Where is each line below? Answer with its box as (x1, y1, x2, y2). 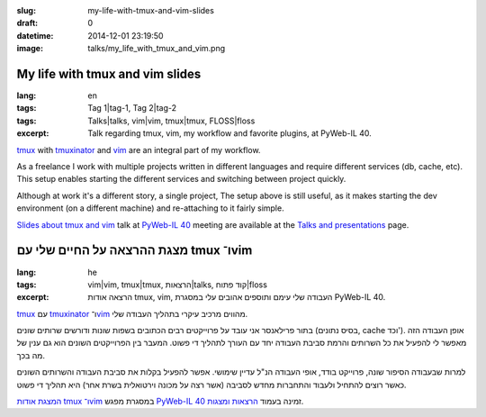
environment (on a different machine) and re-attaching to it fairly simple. (16, 203, 284, 213)
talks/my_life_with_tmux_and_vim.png (87, 43, 226, 54)
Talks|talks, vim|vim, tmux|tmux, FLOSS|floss (87, 115, 256, 126)
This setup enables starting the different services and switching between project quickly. (16, 174, 346, 185)
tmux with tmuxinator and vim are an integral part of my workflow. (16, 144, 261, 155)
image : (16, 43, 44, 54)
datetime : (16, 30, 54, 41)
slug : (16, 5, 36, 15)
